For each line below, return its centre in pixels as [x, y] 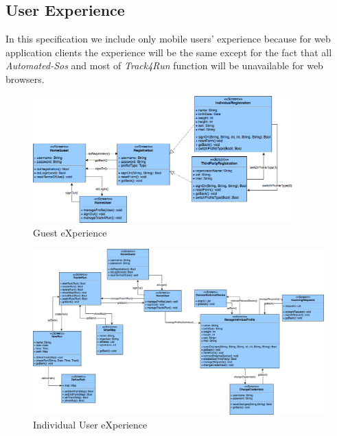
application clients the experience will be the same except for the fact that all [169, 52]
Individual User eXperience [90, 424]
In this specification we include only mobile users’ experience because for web [168, 39]
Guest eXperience [70, 232]
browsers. [25, 78]
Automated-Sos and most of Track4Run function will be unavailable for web [164, 65]
